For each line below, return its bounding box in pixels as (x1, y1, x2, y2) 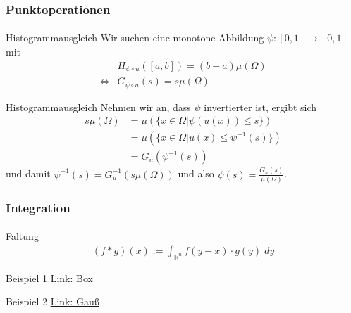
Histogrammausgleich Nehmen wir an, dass (6, 99, 191, 114)
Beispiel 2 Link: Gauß (6, 294, 99, 309)
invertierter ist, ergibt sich (204, 99, 317, 114)
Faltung (6, 229, 39, 243)
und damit (6, 166, 51, 181)
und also (178, 166, 214, 181)
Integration (6, 198, 70, 216)
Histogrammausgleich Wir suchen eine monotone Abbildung (6, 30, 264, 45)
